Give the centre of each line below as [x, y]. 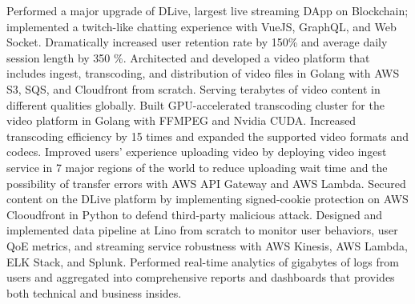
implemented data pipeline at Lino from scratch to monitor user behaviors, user [202, 230]
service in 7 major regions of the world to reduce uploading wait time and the [197, 167]
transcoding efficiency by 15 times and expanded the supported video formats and [208, 136]
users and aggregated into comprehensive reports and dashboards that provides [201, 277]
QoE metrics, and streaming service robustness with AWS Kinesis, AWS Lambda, [207, 245]
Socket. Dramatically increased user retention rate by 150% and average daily [197, 42]
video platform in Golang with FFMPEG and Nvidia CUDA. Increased [181, 120]
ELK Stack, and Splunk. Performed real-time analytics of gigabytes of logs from [203, 261]
